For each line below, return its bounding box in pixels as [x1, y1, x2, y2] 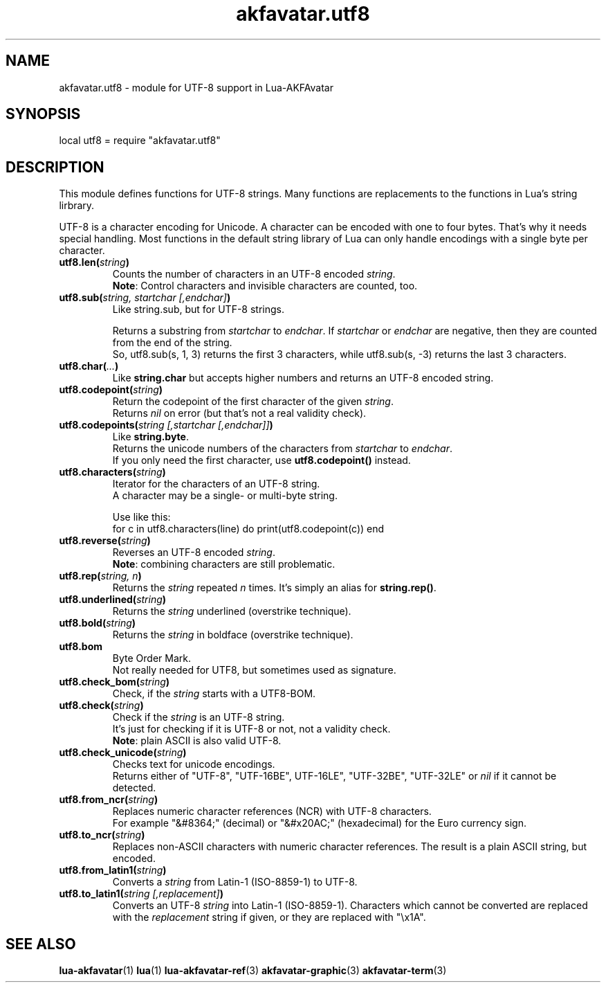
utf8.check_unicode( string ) [59, 746, 187, 759]
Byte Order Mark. [112, 652, 191, 665]
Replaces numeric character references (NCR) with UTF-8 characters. [112, 805, 432, 818]
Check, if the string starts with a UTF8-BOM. [112, 688, 316, 700]
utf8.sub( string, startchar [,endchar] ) [59, 291, 231, 304]
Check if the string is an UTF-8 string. [112, 711, 285, 724]
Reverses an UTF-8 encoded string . [112, 546, 275, 559]
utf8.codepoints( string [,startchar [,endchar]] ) [59, 419, 273, 431]
